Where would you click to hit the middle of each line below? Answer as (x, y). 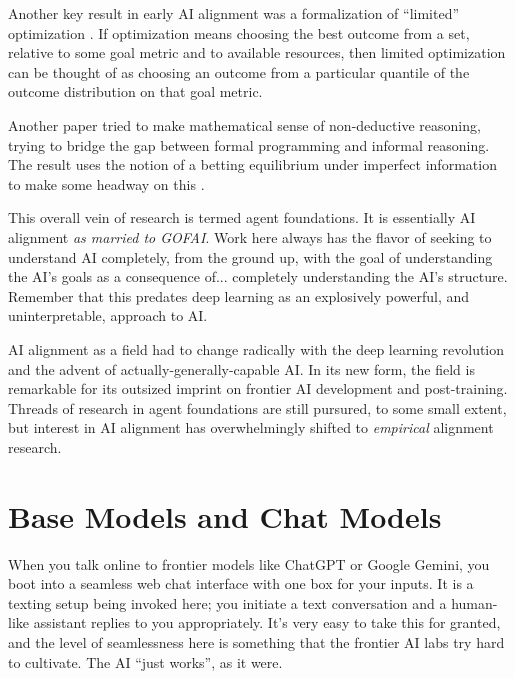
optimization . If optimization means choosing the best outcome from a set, (239, 32)
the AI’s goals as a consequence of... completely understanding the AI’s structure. (258, 276)
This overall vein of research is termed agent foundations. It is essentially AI (242, 217)
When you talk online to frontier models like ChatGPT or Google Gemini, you (249, 563)
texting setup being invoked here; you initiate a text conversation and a (227, 602)
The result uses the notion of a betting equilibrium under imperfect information (252, 164)
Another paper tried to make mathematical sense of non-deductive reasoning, (244, 124)
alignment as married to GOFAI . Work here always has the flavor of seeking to (250, 236)
